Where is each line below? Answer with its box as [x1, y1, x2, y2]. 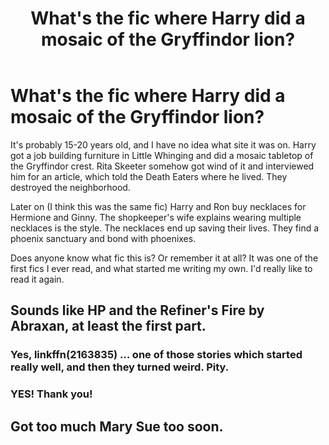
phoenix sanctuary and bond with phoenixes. [10, 232, 197, 244]
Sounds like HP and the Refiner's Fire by [10, 302, 265, 319]
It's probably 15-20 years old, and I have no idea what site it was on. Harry [10, 138, 317, 151]
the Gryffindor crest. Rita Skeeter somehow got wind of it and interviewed [10, 160, 315, 172]
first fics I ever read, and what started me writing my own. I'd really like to [10, 262, 313, 274]
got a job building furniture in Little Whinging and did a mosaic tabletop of [10, 149, 314, 161]
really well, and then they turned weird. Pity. [10, 360, 230, 374]
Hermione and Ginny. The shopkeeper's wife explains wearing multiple [10, 211, 302, 223]
